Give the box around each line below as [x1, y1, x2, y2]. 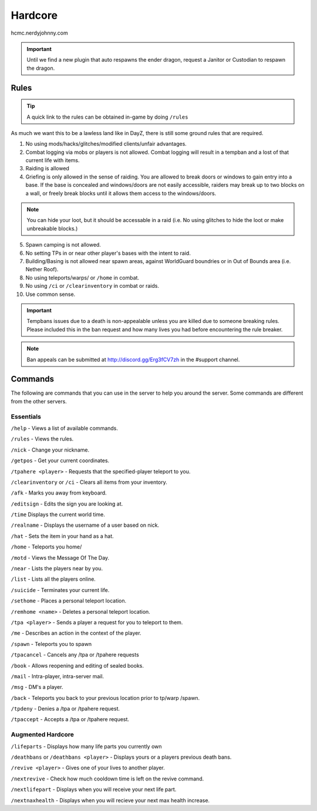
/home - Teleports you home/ [11, 543, 82, 550]
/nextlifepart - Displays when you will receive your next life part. [11, 786, 177, 793]
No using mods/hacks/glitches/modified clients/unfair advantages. [25, 140, 187, 147]
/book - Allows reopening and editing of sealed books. [11, 662, 144, 669]
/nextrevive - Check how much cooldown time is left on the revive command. [11, 775, 204, 782]
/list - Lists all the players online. [11, 576, 96, 583]
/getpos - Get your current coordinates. [11, 457, 110, 464]
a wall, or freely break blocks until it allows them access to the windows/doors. [25, 190, 217, 197]
